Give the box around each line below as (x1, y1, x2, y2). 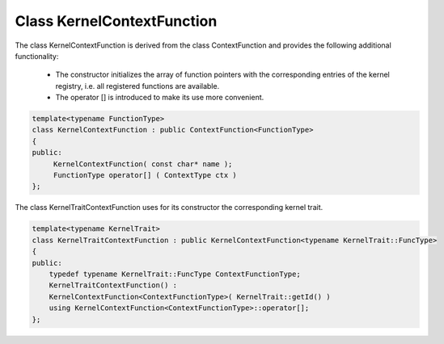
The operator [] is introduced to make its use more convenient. (55, 93, 264, 103)
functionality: (15, 51, 59, 61)
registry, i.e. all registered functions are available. (55, 81, 220, 90)
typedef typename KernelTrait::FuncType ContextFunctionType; (49, 269, 301, 279)
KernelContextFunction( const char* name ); (53, 159, 233, 169)
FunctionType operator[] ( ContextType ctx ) (53, 170, 238, 180)
